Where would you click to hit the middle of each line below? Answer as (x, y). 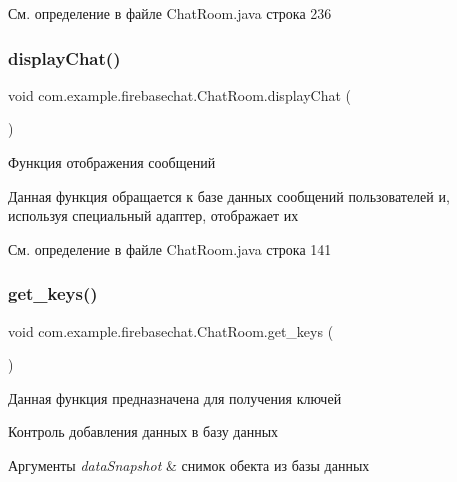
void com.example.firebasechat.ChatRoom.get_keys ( (171, 330)
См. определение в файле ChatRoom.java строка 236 (170, 13)
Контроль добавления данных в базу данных (143, 431)
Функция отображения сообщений (112, 162)
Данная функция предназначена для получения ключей (175, 397)
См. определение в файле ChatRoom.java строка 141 (170, 248)
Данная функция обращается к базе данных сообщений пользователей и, (229, 195)
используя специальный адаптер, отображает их (153, 215)
